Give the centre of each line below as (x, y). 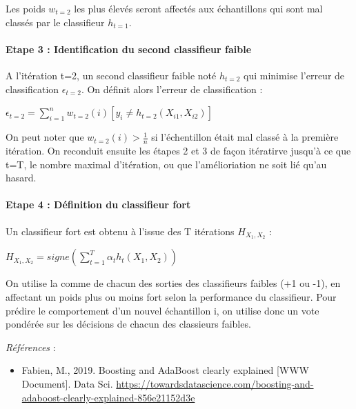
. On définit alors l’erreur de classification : (172, 89)
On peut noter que (45, 137)
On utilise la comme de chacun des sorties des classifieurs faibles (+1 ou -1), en (173, 283)
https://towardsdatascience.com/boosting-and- (215, 383)
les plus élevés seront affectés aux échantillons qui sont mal (198, 8)
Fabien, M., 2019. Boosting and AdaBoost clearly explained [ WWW (165, 370)
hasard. (21, 178)
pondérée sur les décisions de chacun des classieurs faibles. (128, 324)
